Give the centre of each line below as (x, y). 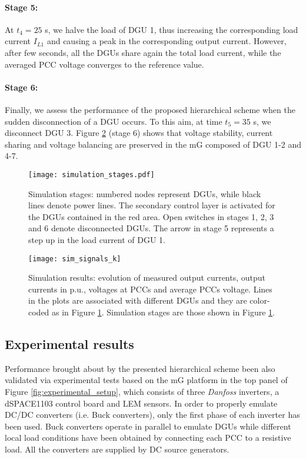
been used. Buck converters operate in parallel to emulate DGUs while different (148, 426)
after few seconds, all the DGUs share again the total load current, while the (143, 52)
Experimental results (69, 343)
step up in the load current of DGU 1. (97, 239)
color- (260, 300)
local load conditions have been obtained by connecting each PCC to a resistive (148, 438)
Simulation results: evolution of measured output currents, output (147, 277)
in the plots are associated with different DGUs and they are (138, 300)
